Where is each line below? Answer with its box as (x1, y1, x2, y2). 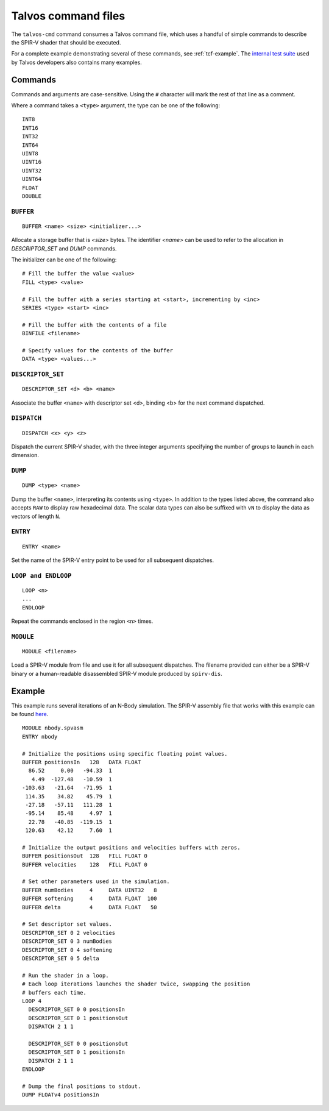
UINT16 (22, 158, 42, 166)
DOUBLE (22, 193, 42, 199)
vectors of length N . (11, 513, 61, 520)
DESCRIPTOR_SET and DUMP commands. (11, 244, 117, 252)
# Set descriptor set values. (22, 921, 113, 928)
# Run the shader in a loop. (22, 972, 109, 979)
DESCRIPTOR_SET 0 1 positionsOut (28, 1015, 129, 1021)
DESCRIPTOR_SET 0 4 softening (22, 946, 113, 953)
